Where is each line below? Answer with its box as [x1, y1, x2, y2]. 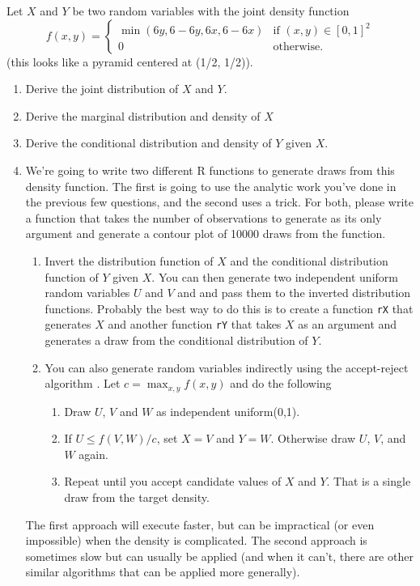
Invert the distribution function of [45, 252, 214, 269]
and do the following [230, 375, 332, 392]
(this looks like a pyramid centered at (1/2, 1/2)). [6, 53, 253, 70]
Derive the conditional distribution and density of [25, 134, 272, 151]
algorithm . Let [45, 375, 121, 392]
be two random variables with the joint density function [72, 2, 350, 19]
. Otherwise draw [270, 430, 356, 447]
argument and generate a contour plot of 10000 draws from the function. [25, 225, 386, 242]
